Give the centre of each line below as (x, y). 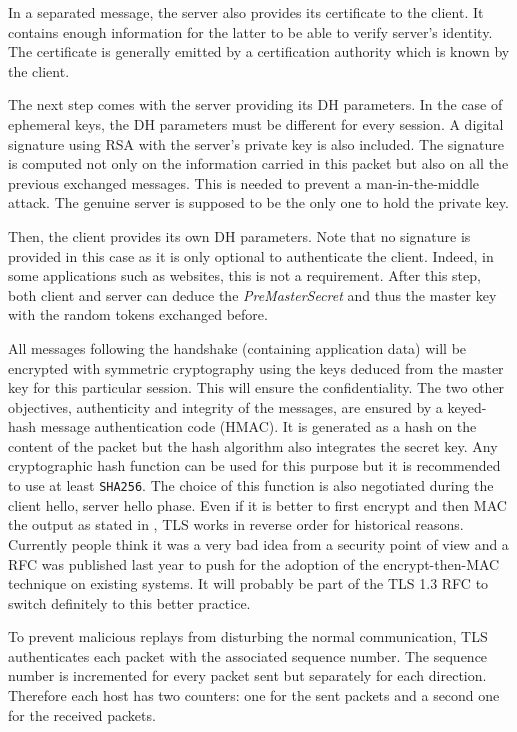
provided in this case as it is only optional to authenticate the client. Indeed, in (251, 255)
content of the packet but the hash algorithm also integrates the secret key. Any (253, 445)
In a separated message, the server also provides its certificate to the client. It (246, 12)
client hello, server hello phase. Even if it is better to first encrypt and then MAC (257, 504)
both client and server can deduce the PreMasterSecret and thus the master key (252, 294)
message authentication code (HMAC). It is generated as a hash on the (258, 426)
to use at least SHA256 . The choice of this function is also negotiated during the (251, 485)
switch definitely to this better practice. (129, 602)
